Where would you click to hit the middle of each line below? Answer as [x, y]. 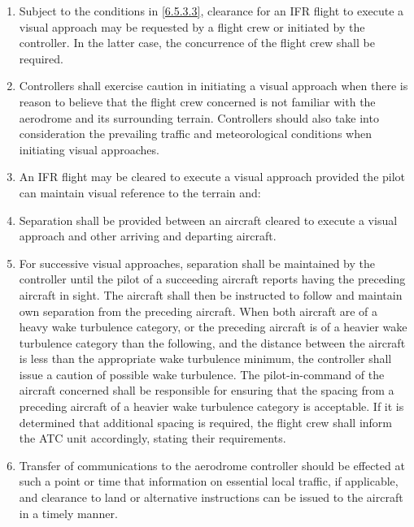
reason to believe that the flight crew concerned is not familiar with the [197, 101]
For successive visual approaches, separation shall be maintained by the [197, 263]
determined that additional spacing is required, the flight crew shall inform [205, 422]
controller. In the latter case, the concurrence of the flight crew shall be [197, 43]
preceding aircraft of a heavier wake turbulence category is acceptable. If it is [211, 406]
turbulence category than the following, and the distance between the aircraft [212, 342]
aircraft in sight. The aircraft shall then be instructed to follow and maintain [211, 294]
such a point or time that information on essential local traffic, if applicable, [209, 481]
